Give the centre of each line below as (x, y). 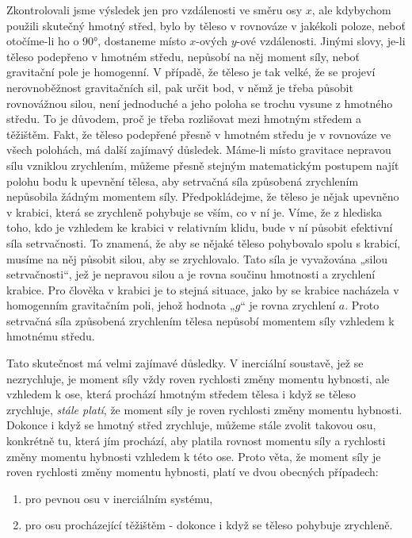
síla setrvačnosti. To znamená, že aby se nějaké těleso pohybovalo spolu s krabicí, (204, 242)
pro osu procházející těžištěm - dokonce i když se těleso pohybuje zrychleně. (209, 525)
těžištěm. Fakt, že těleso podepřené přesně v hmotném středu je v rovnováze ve (199, 134)
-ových (212, 41)
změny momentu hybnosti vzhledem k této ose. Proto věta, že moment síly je (194, 456)
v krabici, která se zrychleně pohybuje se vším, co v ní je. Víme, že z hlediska (195, 211)
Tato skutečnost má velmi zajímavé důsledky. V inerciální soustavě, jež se (185, 363)
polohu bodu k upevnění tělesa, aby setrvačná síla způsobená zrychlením (183, 181)
